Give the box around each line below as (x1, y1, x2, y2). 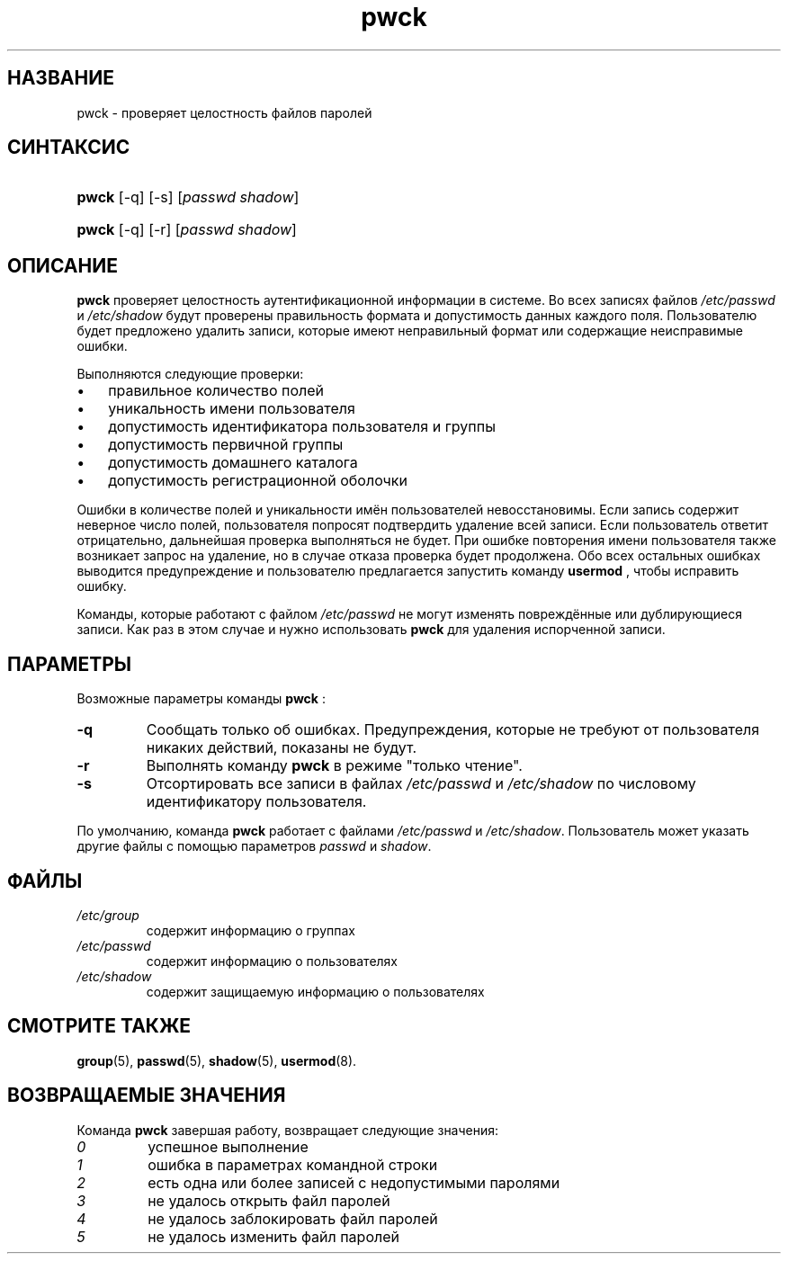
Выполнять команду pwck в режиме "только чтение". (146, 756, 523, 775)
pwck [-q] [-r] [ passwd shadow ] (76, 220, 297, 239)
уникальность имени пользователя (108, 399, 355, 418)
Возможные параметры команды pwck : (76, 691, 326, 707)
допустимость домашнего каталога (108, 453, 358, 472)
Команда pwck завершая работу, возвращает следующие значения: (76, 1122, 499, 1138)
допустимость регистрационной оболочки (108, 471, 407, 490)
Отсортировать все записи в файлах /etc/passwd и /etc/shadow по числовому (146, 774, 696, 793)
